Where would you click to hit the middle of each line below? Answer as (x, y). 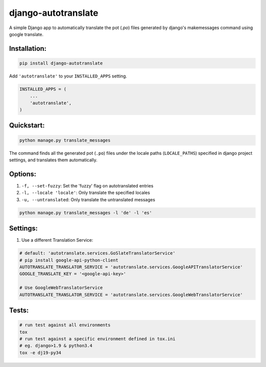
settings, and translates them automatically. (53, 160)
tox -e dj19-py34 (40, 352)
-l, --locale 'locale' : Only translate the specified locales (86, 193)
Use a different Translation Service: (57, 240)
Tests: (19, 310)
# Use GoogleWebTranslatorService (61, 288)
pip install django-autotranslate (61, 63)
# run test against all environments (65, 325)
